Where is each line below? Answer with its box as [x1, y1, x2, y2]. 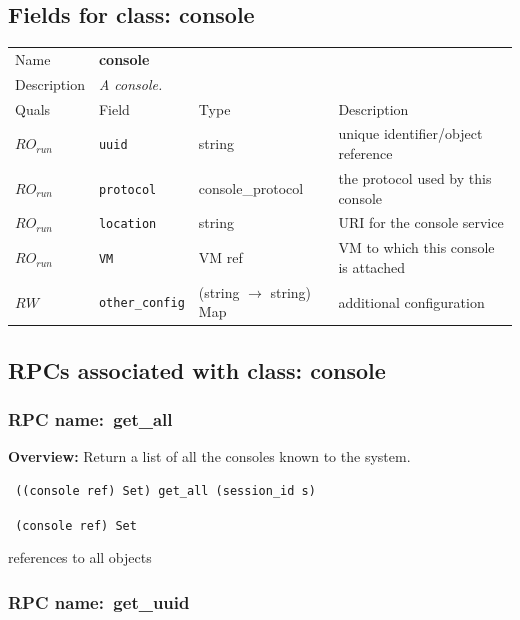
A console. [98, 73, 163, 94]
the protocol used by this [338, 167, 492, 188]
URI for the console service [338, 212, 504, 233]
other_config [98, 296, 185, 311]
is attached [338, 256, 405, 277]
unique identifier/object [338, 123, 483, 144]
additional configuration [338, 291, 485, 312]
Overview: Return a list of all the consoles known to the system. [8, 446, 411, 467]
